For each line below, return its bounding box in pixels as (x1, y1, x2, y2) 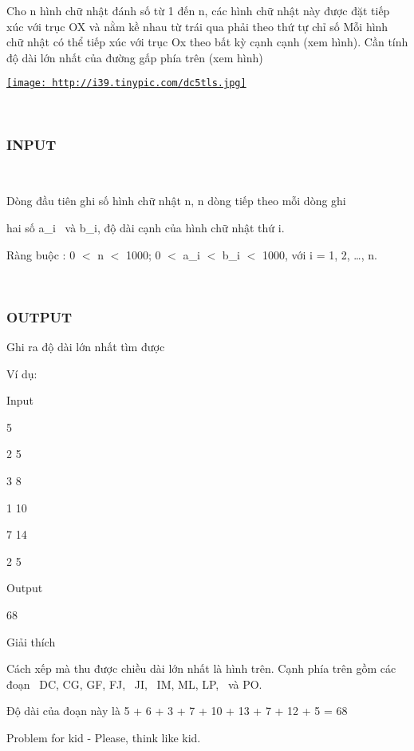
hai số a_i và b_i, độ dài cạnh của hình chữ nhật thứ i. (6, 219, 285, 236)
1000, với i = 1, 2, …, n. (262, 246, 377, 263)
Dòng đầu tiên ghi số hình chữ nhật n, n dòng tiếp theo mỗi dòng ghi (6, 192, 346, 209)
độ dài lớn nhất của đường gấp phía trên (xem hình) (6, 49, 263, 65)
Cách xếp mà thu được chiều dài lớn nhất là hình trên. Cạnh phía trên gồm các (6, 660, 396, 677)
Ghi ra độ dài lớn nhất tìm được (6, 338, 165, 355)
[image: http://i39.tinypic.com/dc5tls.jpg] (6, 77, 246, 89)
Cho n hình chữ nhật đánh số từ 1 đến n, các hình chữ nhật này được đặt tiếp (6, 2, 390, 18)
